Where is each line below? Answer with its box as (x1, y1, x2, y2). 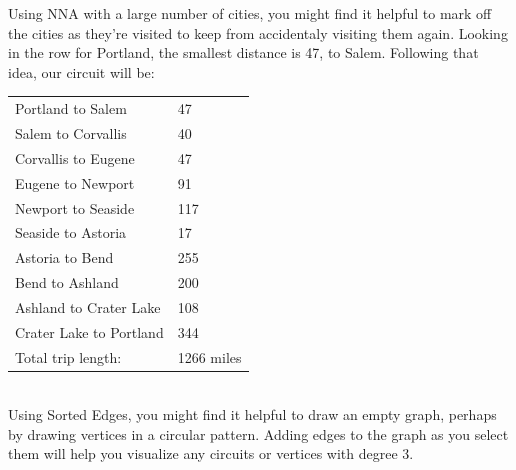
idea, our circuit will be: (8, 61, 155, 82)
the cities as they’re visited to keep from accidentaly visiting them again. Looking (8, 22, 508, 43)
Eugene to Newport (15, 172, 135, 193)
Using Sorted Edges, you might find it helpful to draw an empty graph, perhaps (8, 404, 497, 425)
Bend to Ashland (15, 272, 119, 293)
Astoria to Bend (15, 247, 114, 268)
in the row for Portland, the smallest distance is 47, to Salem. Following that (8, 42, 479, 63)
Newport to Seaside (15, 197, 135, 218)
